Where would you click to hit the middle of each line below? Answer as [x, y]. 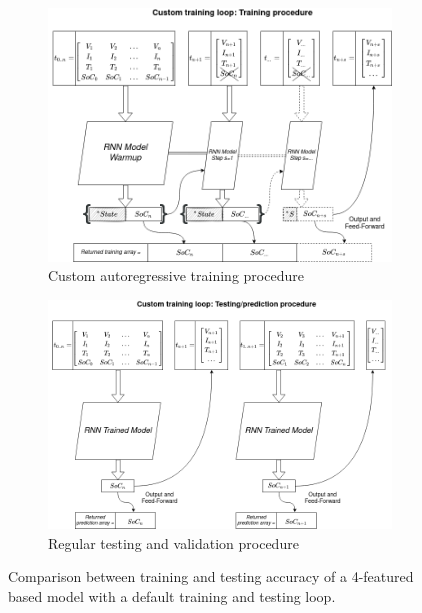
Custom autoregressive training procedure [176, 275]
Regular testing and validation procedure [173, 542]
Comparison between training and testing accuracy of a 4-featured [211, 576]
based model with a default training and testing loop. [172, 595]
